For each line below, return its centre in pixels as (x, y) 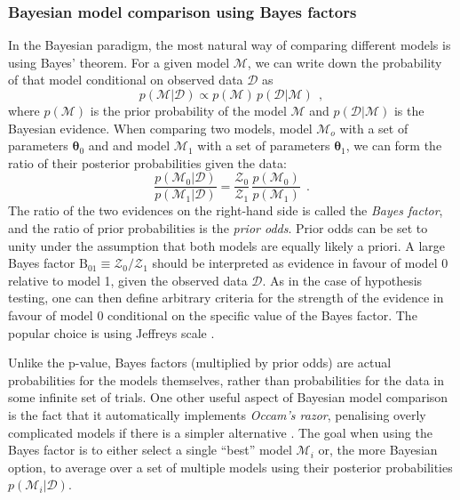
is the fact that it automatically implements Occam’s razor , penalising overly (217, 414)
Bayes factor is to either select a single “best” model (150, 450)
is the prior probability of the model (188, 110)
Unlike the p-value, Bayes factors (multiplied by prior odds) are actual (200, 363)
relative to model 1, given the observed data (128, 280)
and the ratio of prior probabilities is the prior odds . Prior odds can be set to (218, 228)
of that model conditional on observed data (126, 80)
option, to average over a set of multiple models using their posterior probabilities (230, 467)
